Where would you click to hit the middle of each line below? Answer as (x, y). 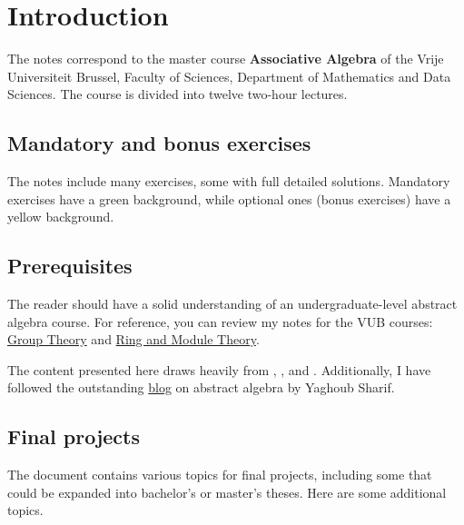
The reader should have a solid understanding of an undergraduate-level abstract (232, 304)
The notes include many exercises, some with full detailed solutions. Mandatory (229, 181)
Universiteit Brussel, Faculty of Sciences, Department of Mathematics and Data (229, 76)
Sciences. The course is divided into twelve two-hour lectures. (178, 94)
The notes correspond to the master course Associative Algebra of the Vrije (226, 59)
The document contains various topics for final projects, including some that (220, 475)
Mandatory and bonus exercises (159, 143)
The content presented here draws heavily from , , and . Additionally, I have (219, 369)
